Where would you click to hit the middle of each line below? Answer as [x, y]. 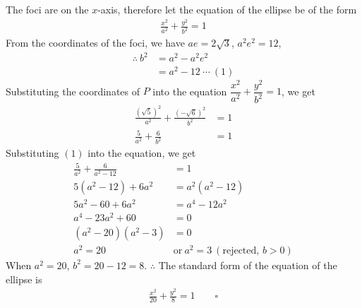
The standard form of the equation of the [248, 265]
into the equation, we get [142, 153]
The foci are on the [47, 9]
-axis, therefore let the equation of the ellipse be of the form [227, 9]
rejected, [241, 250]
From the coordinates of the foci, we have [95, 43]
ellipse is [24, 279]
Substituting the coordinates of [73, 91]
